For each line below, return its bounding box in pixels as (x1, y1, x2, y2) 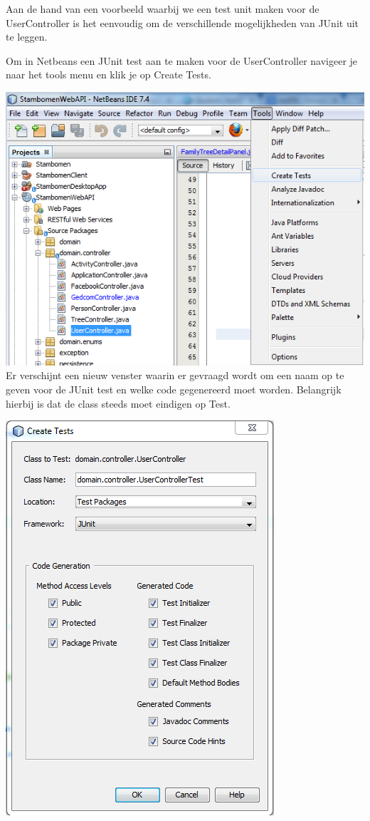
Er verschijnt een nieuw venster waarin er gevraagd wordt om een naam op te (6, 368, 344, 383)
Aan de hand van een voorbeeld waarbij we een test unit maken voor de (6, 1, 319, 16)
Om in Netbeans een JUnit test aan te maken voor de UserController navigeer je (6, 53, 358, 68)
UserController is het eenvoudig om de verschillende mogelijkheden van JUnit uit (6, 15, 359, 30)
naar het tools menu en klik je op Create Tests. (6, 67, 211, 82)
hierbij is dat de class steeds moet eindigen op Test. (6, 396, 231, 410)
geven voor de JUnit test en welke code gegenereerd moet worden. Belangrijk (6, 381, 342, 396)
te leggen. (6, 29, 48, 44)
